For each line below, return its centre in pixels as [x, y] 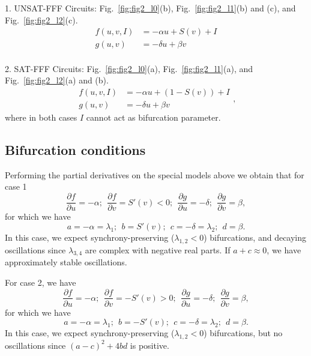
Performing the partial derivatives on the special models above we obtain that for [155, 174]
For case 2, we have [41, 282]
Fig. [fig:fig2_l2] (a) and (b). [57, 80]
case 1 [16, 186]
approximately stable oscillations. [66, 262]
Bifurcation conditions [75, 150]
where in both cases [41, 117]
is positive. [149, 345]
